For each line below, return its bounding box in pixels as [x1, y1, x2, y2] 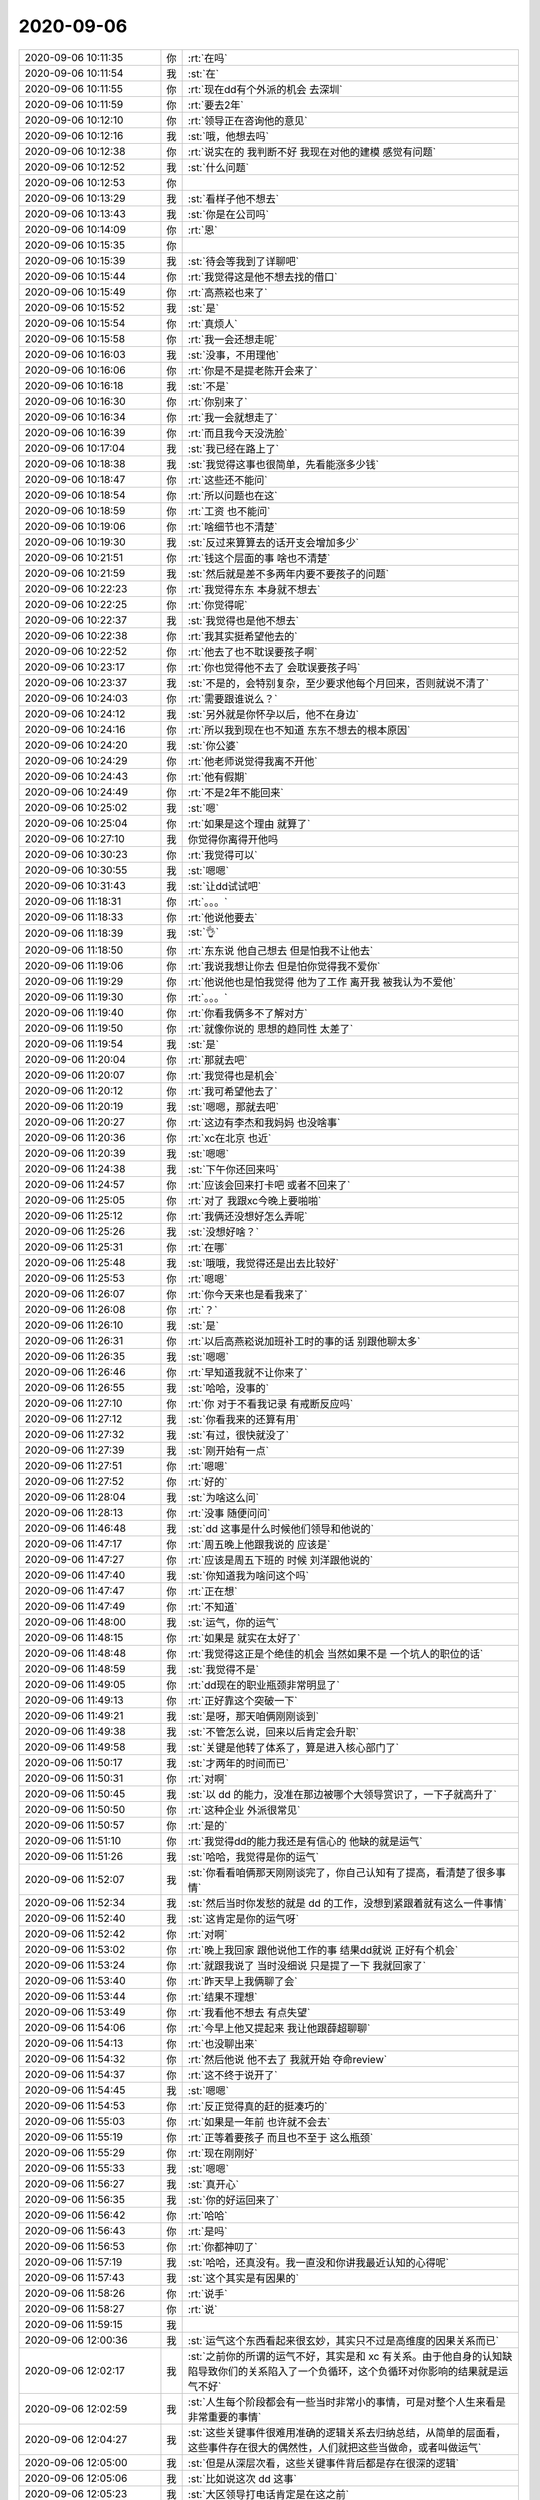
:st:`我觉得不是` [187, 1662, 260, 1676]
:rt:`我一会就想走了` [187, 410, 278, 424]
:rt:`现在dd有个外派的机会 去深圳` [187, 82, 343, 96]
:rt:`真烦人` [187, 316, 238, 330]
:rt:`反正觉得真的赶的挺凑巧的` [187, 2099, 328, 2113]
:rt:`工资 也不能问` [187, 504, 271, 518]
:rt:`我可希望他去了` [187, 1084, 278, 1098]
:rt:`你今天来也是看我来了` [187, 1287, 308, 1301]
